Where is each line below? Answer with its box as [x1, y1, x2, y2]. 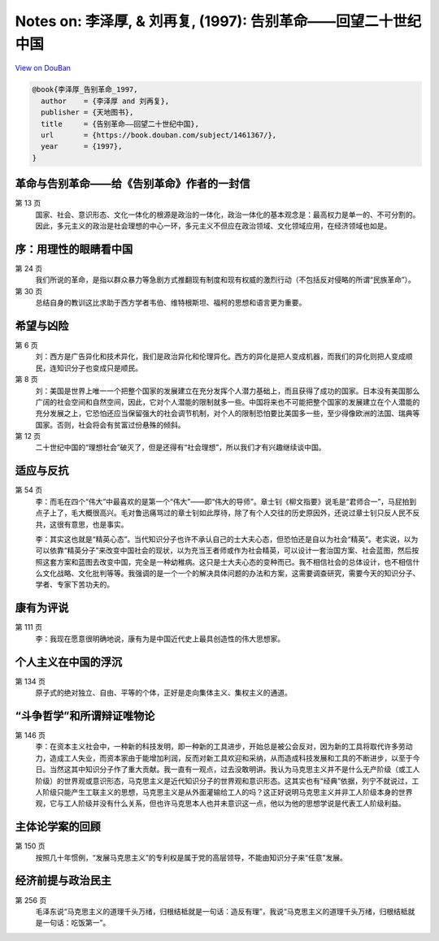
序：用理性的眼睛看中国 [15, 242, 133, 256]
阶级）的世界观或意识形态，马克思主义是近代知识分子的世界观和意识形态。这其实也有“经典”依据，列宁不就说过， [35, 776, 412, 786]
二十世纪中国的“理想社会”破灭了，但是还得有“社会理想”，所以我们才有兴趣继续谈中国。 [35, 443, 326, 453]
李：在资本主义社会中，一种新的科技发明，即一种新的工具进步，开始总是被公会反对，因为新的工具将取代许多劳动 [35, 742, 413, 752]
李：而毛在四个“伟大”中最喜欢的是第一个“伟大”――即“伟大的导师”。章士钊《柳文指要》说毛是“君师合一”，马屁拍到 [35, 497, 417, 506]
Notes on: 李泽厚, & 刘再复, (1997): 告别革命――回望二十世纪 [15, 12, 422, 30]
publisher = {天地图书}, [41, 108, 134, 117]
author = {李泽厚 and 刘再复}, [41, 96, 170, 106]
